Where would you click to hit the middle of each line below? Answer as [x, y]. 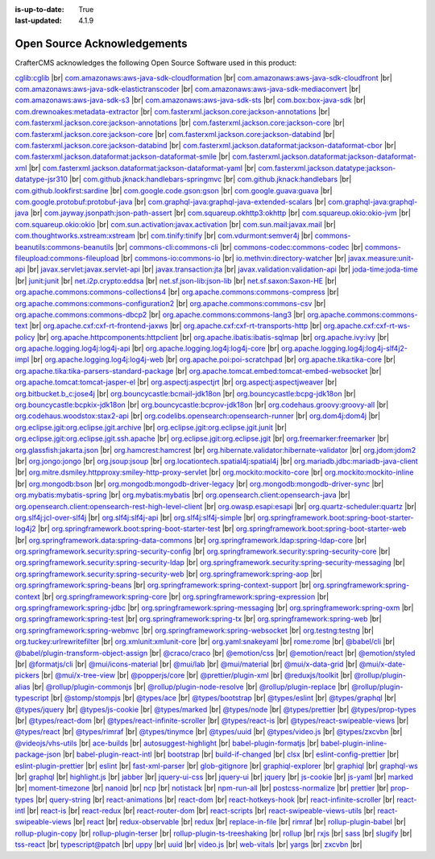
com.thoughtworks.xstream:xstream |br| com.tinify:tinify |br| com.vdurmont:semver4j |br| [164, 236]
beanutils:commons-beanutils [64, 247]
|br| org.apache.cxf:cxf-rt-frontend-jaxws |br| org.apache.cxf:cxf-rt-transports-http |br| [176, 326]
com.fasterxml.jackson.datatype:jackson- [327, 168]
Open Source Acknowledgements [101, 44]
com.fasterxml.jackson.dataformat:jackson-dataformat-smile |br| [123, 156]
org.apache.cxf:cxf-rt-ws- [367, 326]
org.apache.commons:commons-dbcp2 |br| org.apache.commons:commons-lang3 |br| [160, 314]
